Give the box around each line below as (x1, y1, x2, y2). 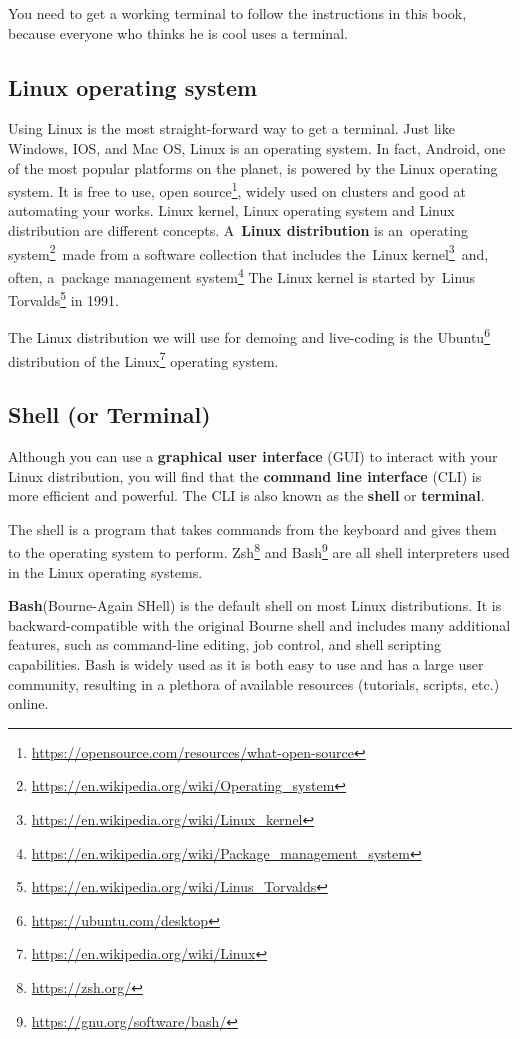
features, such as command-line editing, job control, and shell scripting (8, 634, 441, 655)
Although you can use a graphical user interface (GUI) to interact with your (8, 446, 498, 467)
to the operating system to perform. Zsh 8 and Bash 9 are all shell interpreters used (8, 539, 510, 563)
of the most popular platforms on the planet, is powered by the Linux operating (8, 157, 498, 178)
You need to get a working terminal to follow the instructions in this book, (8, 3, 467, 23)
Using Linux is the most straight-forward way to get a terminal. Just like (8, 118, 455, 139)
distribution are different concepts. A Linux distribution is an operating (8, 220, 468, 241)
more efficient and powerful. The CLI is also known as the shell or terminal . (8, 485, 485, 506)
